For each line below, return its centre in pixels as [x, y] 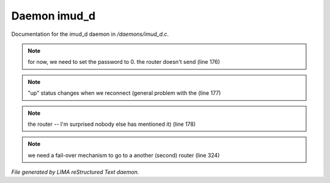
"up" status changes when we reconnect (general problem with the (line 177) [124, 93]
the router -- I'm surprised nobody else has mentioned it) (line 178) [112, 124]
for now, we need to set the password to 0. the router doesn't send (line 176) [124, 62]
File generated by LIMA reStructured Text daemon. [75, 172]
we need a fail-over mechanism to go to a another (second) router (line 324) [124, 155]
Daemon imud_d [53, 16]
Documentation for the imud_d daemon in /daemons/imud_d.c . [90, 34]
